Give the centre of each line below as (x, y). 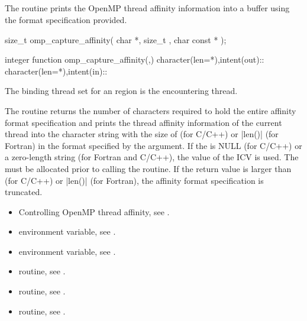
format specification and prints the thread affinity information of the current (143, 122)
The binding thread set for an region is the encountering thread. (121, 91)
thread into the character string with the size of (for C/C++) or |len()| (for (142, 134)
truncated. (24, 192)
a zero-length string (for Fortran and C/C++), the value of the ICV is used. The (152, 157)
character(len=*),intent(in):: (56, 71)
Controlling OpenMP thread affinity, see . (94, 211)
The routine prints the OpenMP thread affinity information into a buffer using (147, 8)
